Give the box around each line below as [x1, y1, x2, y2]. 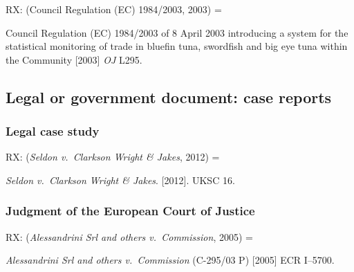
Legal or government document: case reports [6, 86, 332, 107]
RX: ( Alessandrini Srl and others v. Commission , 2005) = [6, 229, 253, 244]
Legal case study [6, 123, 100, 140]
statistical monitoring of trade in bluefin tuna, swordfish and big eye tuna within [6, 39, 348, 53]
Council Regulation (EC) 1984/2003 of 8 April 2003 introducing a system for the [6, 25, 348, 39]
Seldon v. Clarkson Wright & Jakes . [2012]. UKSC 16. [6, 172, 235, 187]
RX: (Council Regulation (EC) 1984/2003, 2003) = [6, 2, 222, 16]
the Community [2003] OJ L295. [6, 52, 142, 66]
